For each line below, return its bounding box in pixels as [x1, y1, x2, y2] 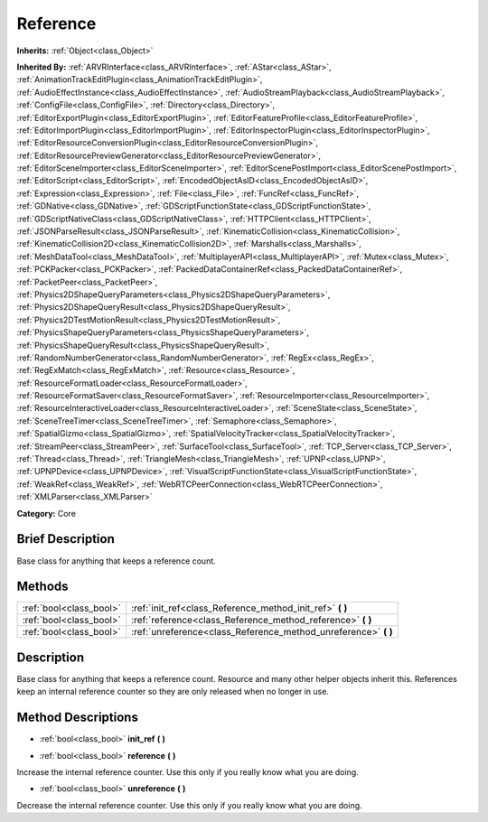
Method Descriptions [16, 710, 139, 725]
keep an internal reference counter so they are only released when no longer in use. [16, 687, 330, 697]
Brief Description [16, 531, 115, 546]
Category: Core [16, 508, 77, 518]
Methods [16, 579, 69, 594]
